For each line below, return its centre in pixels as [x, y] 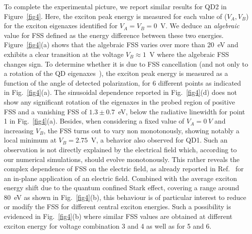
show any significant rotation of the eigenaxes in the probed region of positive [120, 101]
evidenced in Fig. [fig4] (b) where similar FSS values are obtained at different [118, 216]
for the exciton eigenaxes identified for [61, 26]
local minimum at [30, 140]
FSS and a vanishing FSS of [45, 111]
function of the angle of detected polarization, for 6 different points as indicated [123, 82]
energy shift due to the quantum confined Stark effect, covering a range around [122, 188]
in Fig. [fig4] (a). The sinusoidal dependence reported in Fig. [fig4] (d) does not [120, 92]
